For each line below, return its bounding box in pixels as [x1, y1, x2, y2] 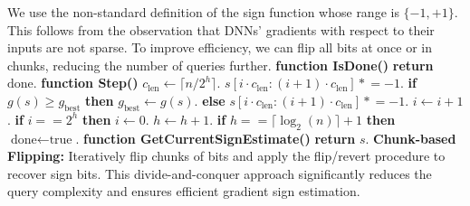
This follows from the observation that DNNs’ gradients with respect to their [7, 20, 435, 39]
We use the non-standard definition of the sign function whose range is [7, 3, 399, 21]
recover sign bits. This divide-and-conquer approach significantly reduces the [7, 164, 432, 183]
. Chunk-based [365, 128, 456, 147]
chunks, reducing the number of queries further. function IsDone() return [7, 55, 434, 74]
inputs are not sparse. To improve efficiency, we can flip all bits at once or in [7, 38, 433, 57]
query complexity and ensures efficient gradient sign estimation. [7, 182, 360, 201]
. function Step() [33, 73, 139, 92]
